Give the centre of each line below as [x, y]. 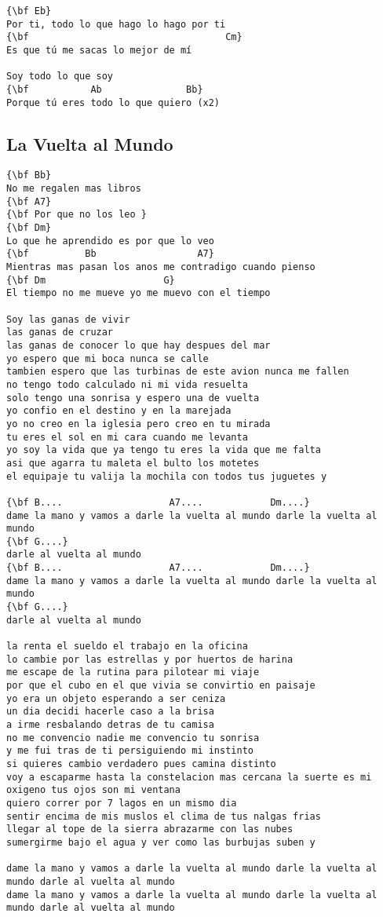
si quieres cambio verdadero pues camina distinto [141, 764]
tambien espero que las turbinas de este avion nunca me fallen [178, 372]
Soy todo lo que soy [60, 77]
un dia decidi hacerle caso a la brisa [110, 712]
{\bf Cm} [124, 37]
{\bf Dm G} [91, 280]
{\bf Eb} [29, 11]
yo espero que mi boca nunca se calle [108, 358]
